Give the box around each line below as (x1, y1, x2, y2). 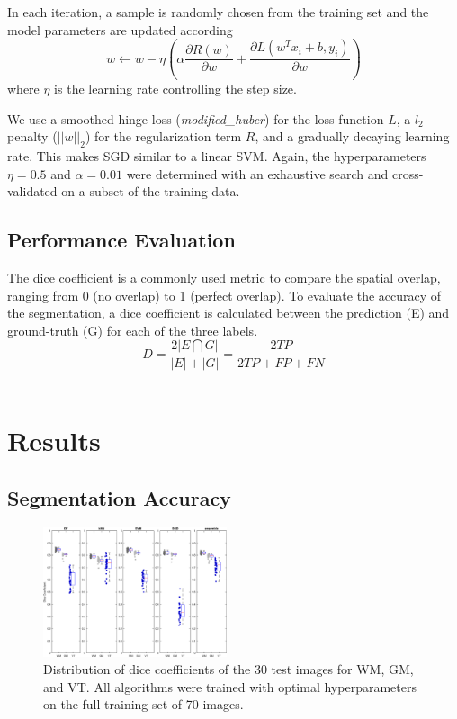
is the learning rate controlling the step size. (54, 79, 297, 98)
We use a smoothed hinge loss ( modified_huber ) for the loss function (7, 109, 384, 128)
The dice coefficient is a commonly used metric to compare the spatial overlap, (7, 268, 441, 287)
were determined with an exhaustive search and (126, 164, 389, 183)
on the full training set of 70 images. (43, 695, 244, 714)
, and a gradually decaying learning (255, 127, 450, 146)
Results (7, 422, 101, 459)
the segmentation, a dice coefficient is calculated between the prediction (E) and (7, 303, 450, 322)
